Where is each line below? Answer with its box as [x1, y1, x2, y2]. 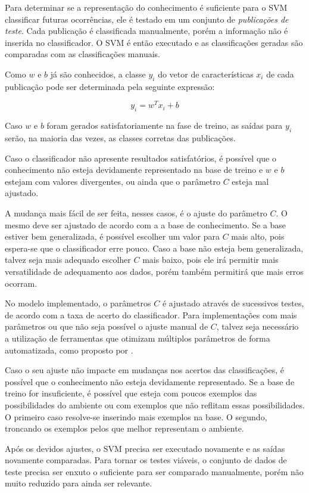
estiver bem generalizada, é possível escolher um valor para [5, 230, 220, 243]
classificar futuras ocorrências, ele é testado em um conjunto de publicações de [5, 13, 289, 25]
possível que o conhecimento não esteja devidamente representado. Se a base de [5, 375, 295, 387]
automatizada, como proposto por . [5, 343, 133, 356]
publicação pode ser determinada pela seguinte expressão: [5, 80, 215, 92]
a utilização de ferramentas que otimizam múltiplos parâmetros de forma [5, 331, 270, 344]
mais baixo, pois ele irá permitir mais [142, 253, 279, 266]
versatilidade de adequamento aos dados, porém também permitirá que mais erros [5, 265, 304, 277]
